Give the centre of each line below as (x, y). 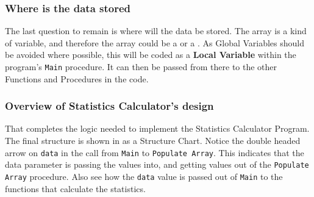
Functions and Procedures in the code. (77, 78)
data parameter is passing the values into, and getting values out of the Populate (157, 164)
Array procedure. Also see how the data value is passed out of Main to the (144, 176)
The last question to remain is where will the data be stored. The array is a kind (156, 31)
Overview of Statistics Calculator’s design (109, 106)
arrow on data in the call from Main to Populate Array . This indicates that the (155, 152)
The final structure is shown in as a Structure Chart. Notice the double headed (153, 141)
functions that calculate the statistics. (75, 188)
